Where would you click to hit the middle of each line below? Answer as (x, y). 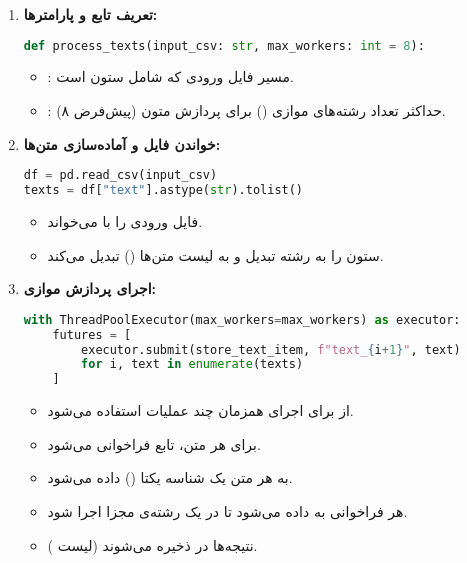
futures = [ (92, 334)
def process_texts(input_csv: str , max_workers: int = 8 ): (224, 45)
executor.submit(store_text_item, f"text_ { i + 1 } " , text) (271, 349)
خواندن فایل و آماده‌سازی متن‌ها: (122, 143)
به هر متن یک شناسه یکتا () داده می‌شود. (170, 477)
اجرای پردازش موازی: (90, 288)
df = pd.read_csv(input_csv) (120, 175)
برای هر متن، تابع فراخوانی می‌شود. (154, 443)
